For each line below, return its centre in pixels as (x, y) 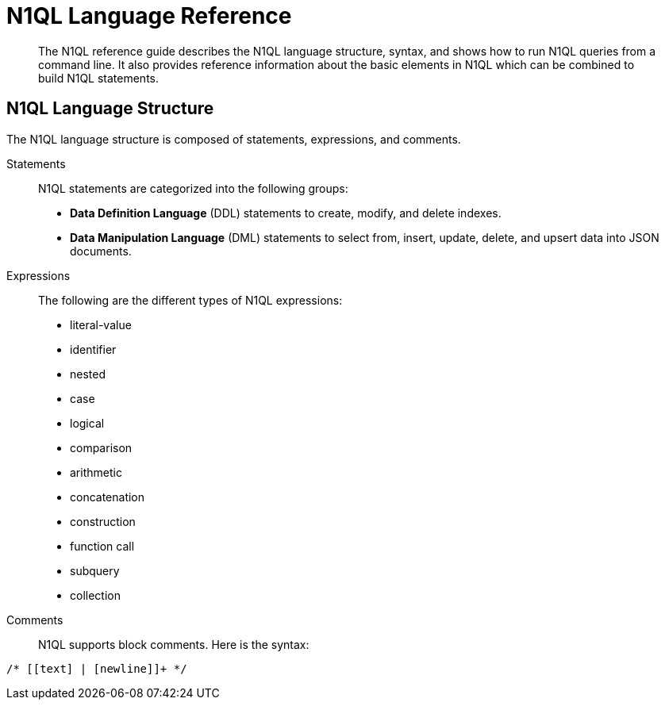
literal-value (101, 324)
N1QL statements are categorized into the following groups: (193, 188)
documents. (101, 251)
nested (88, 374)
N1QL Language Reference (149, 16)
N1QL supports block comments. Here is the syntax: (174, 644)
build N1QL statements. (99, 78)
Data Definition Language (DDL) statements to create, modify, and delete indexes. (286, 213)
